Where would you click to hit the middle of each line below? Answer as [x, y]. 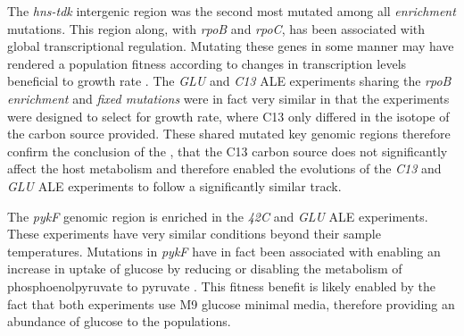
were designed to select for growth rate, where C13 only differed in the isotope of [228, 116]
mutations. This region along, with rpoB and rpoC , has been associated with [216, 28]
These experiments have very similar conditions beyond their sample [194, 234]
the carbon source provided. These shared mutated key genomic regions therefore [229, 134]
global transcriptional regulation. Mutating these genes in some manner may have [231, 46]
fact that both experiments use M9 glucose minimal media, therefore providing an [231, 303]
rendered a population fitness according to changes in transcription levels [207, 63]
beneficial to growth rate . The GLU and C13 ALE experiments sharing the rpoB [229, 81]
